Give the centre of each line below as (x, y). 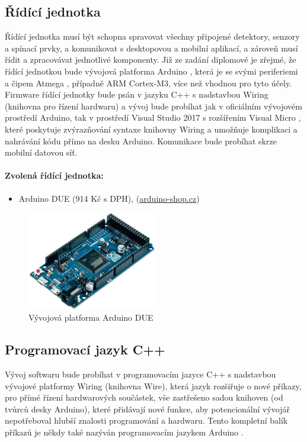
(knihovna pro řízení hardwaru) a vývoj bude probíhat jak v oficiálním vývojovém (153, 106)
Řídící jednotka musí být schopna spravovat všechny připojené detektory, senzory (152, 36)
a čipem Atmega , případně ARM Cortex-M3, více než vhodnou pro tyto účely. (148, 83)
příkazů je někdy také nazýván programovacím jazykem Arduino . (124, 432)
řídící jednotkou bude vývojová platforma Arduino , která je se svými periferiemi (151, 71)
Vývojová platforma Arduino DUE (91, 317)
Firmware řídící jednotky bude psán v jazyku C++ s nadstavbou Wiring (137, 94)
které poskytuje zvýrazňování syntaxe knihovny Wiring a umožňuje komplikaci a (151, 129)
